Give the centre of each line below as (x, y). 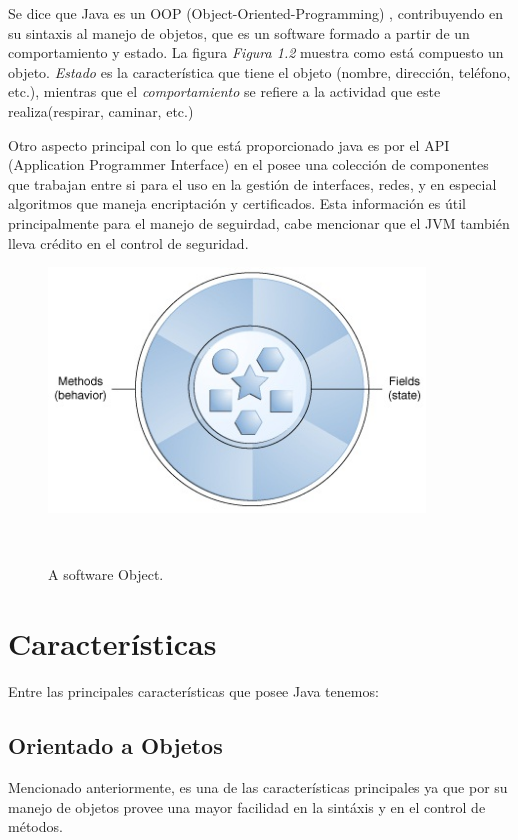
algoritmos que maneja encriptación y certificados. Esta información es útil (237, 203)
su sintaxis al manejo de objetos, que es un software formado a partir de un (239, 32)
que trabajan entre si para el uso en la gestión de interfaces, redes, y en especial (252, 183)
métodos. (35, 826)
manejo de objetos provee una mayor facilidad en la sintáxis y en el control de (247, 806)
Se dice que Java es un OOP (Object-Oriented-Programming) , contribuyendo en (256, 13)
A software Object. (106, 574)
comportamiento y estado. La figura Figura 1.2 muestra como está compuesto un (256, 52)
